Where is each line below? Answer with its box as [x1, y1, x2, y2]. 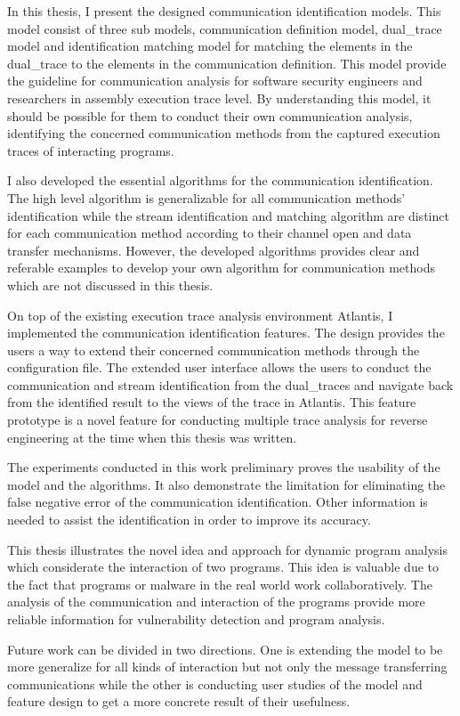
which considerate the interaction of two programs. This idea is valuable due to [7, 557, 440, 576]
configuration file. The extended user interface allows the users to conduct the [7, 358, 432, 377]
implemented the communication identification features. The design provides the [7, 323, 445, 342]
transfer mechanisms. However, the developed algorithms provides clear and [7, 240, 420, 259]
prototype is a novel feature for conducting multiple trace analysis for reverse [7, 411, 428, 429]
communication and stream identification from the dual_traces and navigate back [7, 375, 454, 394]
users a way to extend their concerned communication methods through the [7, 340, 420, 359]
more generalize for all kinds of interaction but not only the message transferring [7, 657, 448, 676]
